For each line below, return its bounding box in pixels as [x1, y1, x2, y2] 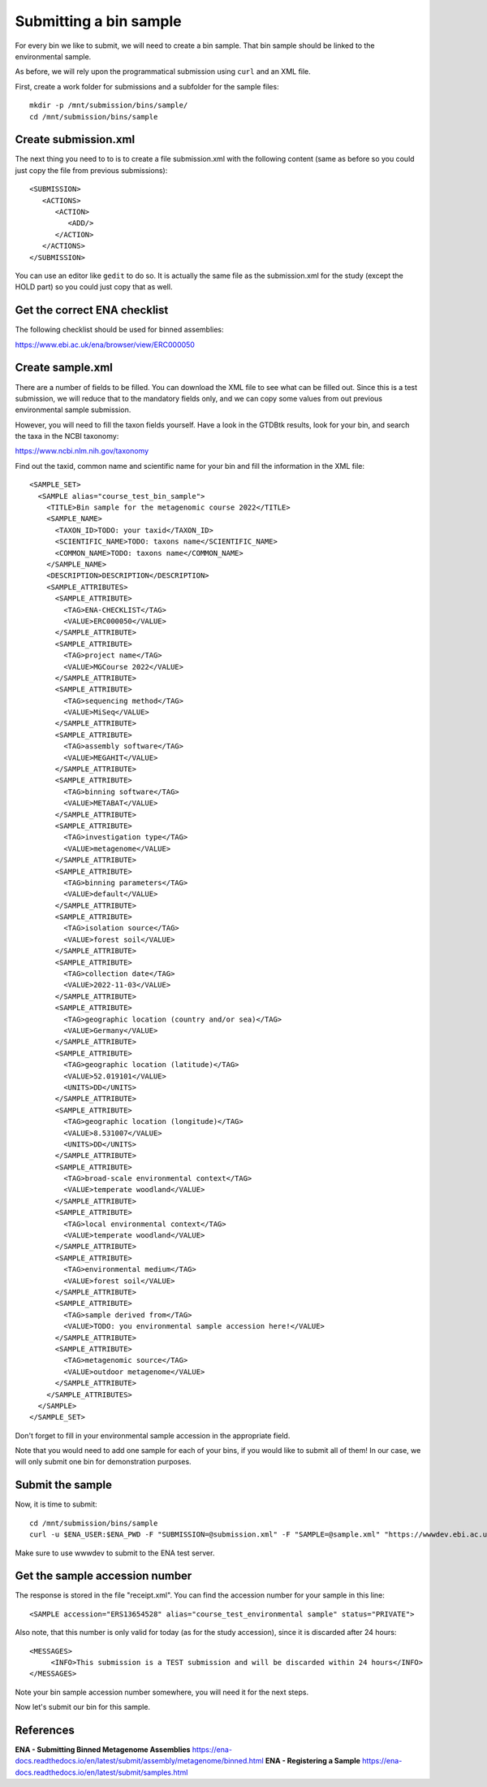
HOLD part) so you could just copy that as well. [15, 282, 173, 292]
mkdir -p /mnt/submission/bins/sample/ [29, 101, 188, 110]
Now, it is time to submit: [15, 1499, 97, 1509]
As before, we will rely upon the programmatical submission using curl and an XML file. [15, 67, 312, 76]
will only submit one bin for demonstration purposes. [15, 1457, 192, 1467]
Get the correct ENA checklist [15, 303, 169, 317]
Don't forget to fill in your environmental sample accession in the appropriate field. [15, 1430, 291, 1440]
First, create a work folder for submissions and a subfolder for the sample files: [15, 81, 279, 91]
